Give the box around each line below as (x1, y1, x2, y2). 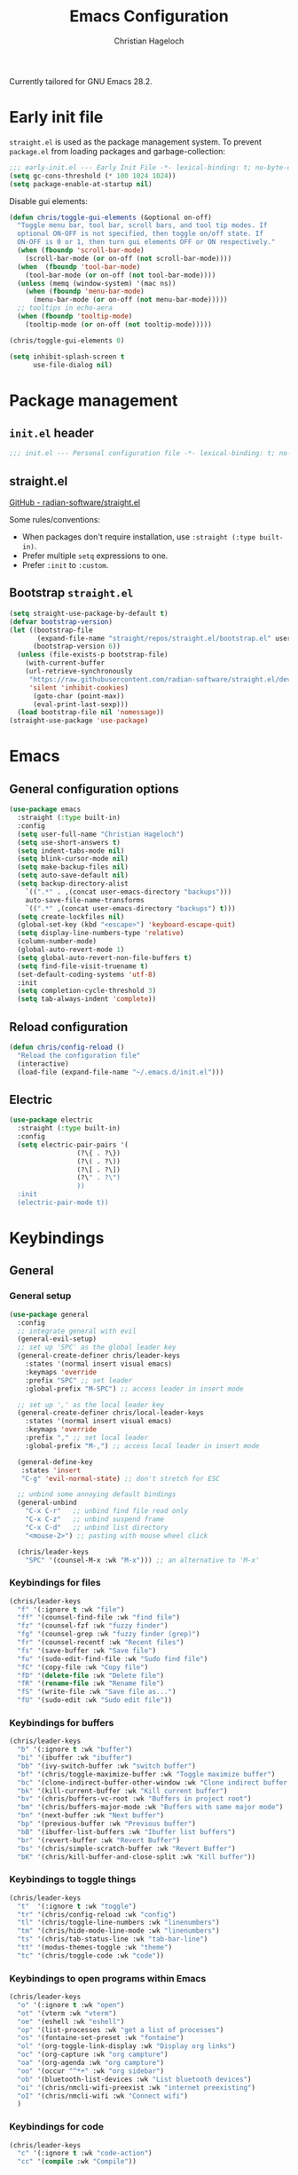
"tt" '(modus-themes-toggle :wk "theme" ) (17, 1943, 173, 1952)
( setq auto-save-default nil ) (17, 871, 129, 880)
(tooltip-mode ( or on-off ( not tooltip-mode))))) (25, 319, 213, 329)
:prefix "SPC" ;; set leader (25, 1375, 133, 1385)
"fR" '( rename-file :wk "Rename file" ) (17, 1679, 165, 1688)
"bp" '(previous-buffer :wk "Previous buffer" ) (17, 1819, 197, 1829)
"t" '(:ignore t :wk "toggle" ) (17, 1902, 137, 1911)
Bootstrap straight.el (9, 586, 134, 601)
